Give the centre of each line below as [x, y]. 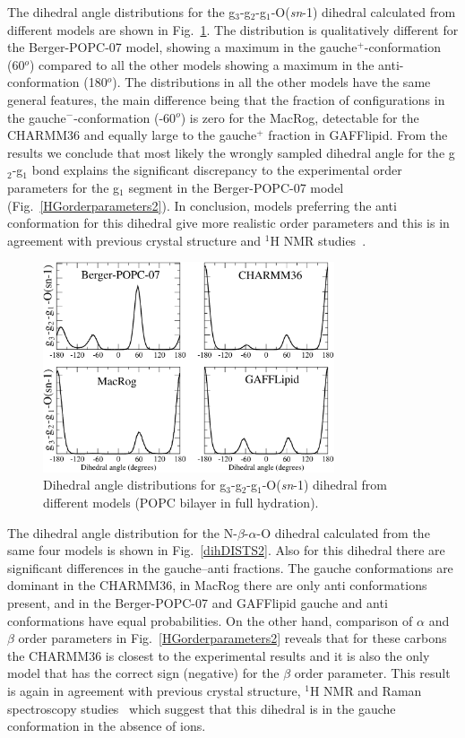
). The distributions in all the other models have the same [271, 82]
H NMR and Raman [366, 690]
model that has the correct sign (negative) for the [143, 673]
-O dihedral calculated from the [343, 532]
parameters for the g [64, 187]
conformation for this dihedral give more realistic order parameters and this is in [228, 223]
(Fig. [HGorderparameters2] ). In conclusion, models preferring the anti [202, 205]
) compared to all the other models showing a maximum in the [202, 64]
